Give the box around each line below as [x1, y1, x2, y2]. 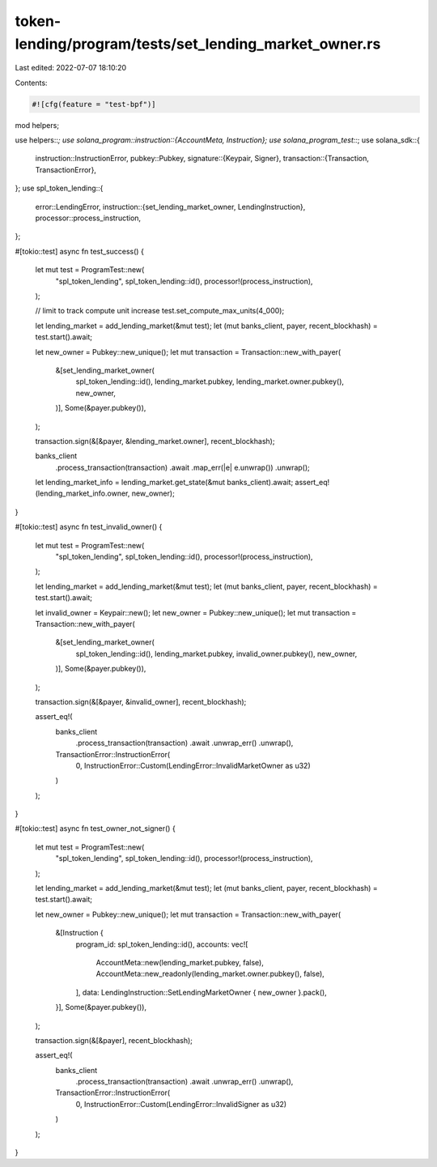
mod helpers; [15, 120, 60, 130]
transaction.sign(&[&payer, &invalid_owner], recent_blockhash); [35, 696, 247, 706]
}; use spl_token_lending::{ [15, 183, 104, 194]
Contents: [15, 78, 48, 87]
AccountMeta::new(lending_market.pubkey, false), [95, 957, 265, 967]
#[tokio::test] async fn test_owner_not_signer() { [15, 824, 176, 833]
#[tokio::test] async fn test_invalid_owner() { [15, 522, 163, 532]
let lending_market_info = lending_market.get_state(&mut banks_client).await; [35, 478, 294, 488]
